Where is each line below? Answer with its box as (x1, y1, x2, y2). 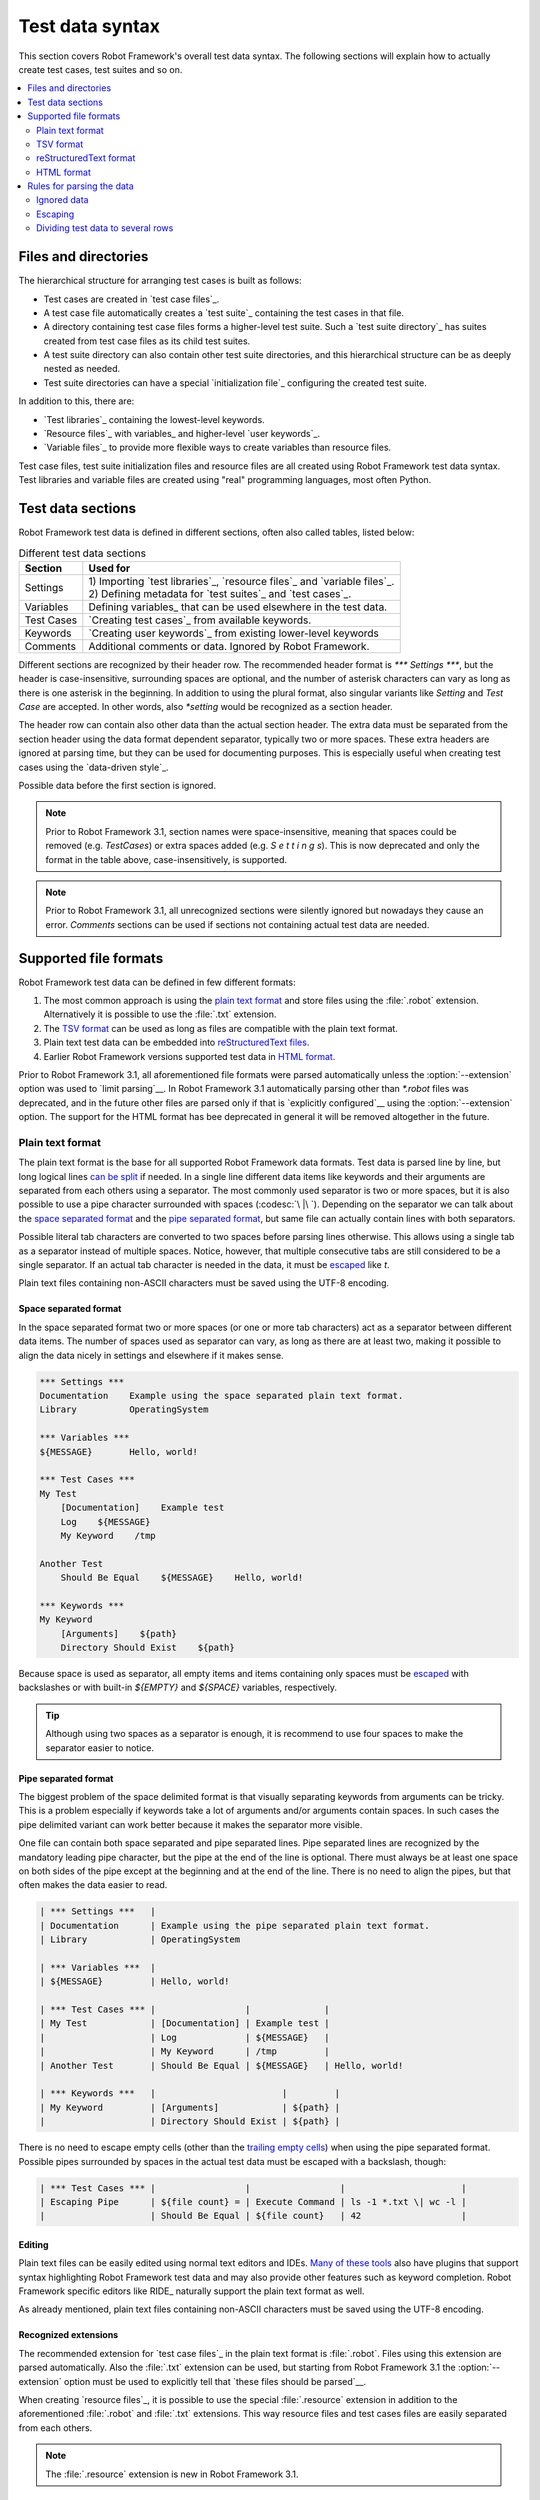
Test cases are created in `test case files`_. (43, 293, 220, 305)
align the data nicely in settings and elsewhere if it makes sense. (18, 1349, 284, 1361)
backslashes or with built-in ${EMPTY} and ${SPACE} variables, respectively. (18, 1681, 338, 1694)
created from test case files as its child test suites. (43, 335, 251, 347)
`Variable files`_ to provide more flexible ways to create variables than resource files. (43, 441, 392, 454)
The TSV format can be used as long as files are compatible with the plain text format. (43, 1022, 399, 1034)
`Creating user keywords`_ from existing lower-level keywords (88, 626, 380, 640)
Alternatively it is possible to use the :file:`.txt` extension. (43, 1008, 277, 1020)
